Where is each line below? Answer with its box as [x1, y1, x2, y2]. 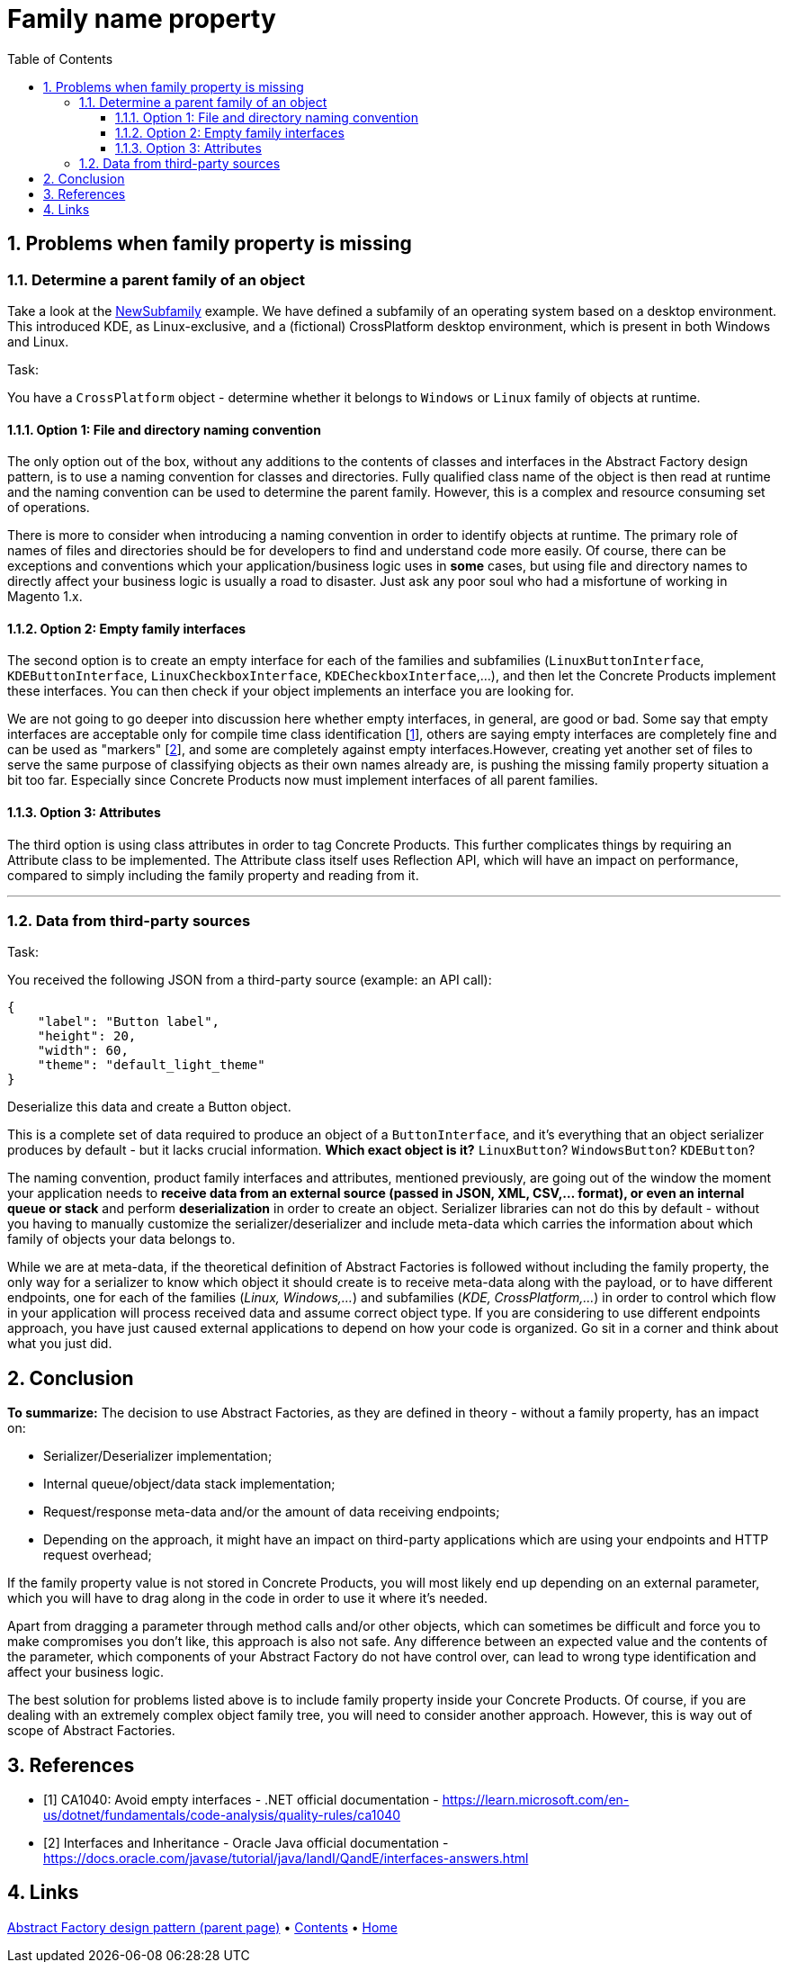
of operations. [7, 499, 90, 516]
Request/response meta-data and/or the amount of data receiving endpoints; [43, 1504, 500, 1520]
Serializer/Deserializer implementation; [43, 1448, 273, 1464]
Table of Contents [7, 50, 113, 67]
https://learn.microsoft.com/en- [442, 1792, 630, 1808]
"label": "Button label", [37, 1014, 220, 1030]
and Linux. [7, 333, 69, 349]
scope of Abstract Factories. [7, 1723, 175, 1739]
